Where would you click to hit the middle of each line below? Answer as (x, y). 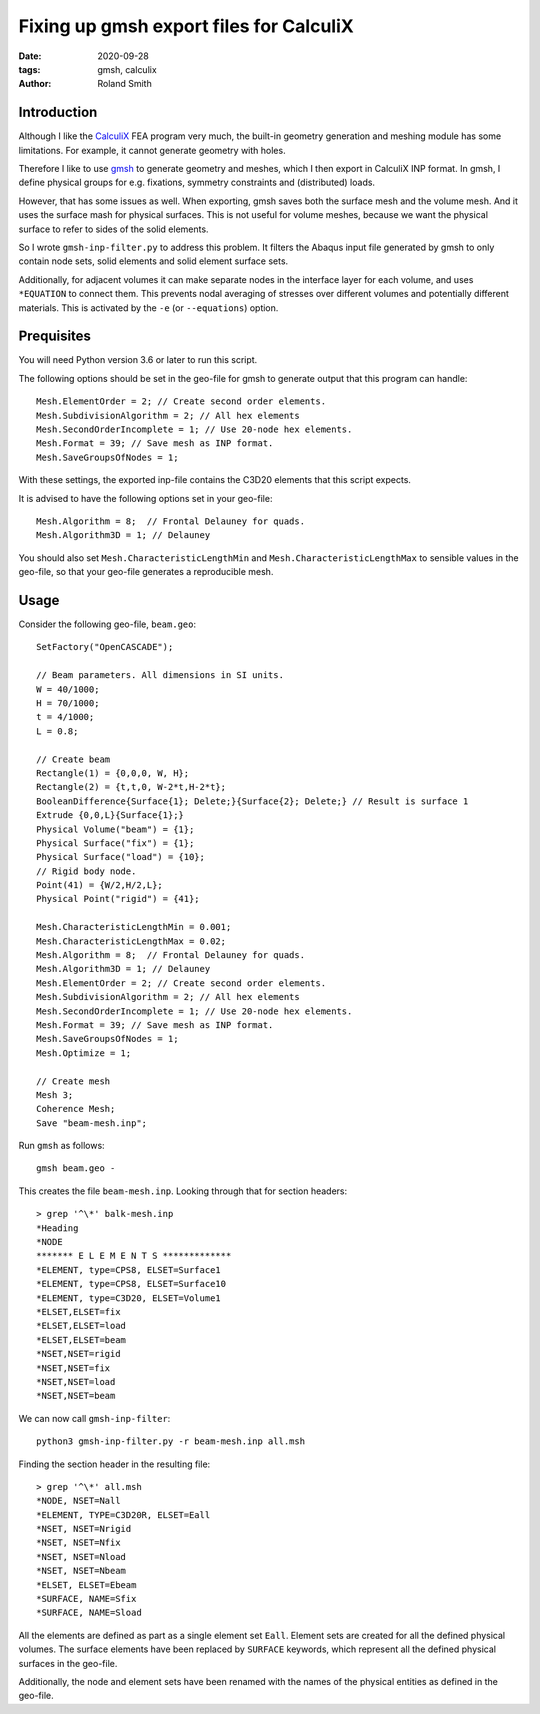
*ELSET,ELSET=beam (81, 1339)
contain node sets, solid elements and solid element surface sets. (153, 261)
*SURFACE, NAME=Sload (89, 1613)
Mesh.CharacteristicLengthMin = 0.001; (134, 927)
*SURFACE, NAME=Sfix (86, 1599)
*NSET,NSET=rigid (78, 1354)
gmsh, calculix (127, 69)
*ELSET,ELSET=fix (78, 1311)
